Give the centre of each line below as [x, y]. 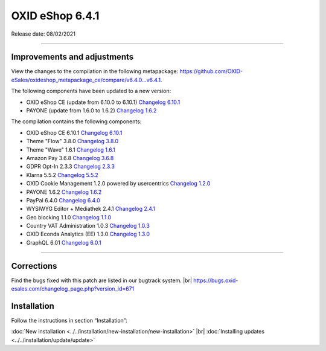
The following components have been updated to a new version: [91, 91]
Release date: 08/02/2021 [43, 34]
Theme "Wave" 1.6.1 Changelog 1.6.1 [71, 150]
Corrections [34, 266]
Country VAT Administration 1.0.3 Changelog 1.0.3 [88, 226]
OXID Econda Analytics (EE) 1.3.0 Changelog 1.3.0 [88, 234]
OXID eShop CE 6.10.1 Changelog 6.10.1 [74, 132]
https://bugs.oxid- [216, 280]
